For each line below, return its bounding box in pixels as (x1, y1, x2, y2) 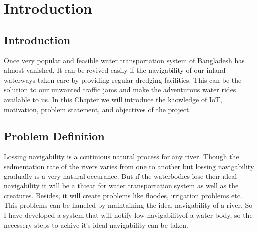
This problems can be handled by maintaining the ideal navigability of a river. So (4, 200, 253, 210)
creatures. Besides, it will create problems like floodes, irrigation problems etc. (4, 190, 242, 200)
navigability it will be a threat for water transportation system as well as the (4, 180, 239, 191)
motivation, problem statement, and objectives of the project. (4, 104, 191, 114)
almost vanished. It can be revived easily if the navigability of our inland (4, 65, 226, 75)
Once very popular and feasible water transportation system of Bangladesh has (4, 55, 245, 65)
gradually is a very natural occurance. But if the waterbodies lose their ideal (4, 171, 237, 181)
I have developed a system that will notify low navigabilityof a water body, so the (4, 209, 253, 220)
